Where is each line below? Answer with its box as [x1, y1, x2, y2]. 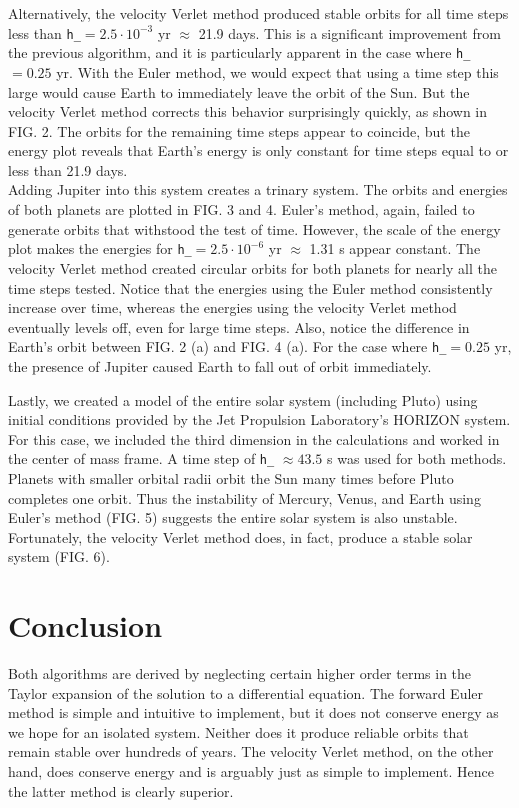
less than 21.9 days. [8, 159, 128, 180]
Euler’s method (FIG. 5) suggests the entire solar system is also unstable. [8, 507, 458, 528]
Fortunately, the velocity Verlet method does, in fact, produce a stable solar [8, 526, 473, 547]
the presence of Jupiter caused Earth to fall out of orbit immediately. [8, 355, 432, 376]
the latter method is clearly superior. [8, 780, 234, 801]
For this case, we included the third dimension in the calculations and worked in [8, 428, 500, 449]
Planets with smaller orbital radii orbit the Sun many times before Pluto [8, 467, 454, 488]
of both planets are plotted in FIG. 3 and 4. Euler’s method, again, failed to [8, 199, 475, 220]
